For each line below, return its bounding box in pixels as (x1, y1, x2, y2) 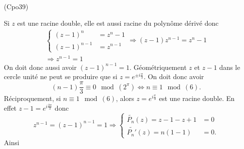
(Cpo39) (4, 1, 29, 11)
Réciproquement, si (4, 93, 61, 103)
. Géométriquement (130, 62, 187, 72)
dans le (219, 62, 240, 72)
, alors (116, 93, 134, 103)
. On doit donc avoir (144, 71, 204, 82)
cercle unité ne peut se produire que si (4, 71, 117, 82)
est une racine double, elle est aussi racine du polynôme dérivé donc (17, 17, 219, 28)
